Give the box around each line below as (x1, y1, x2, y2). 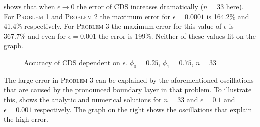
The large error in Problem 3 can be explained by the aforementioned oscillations (4, 74, 254, 85)
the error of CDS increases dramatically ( (77, 1, 204, 11)
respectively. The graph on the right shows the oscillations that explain (34, 104, 252, 114)
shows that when (4, 1, 55, 11)
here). (226, 1, 244, 11)
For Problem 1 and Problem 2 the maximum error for (4, 11, 171, 21)
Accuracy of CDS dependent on (24, 57, 120, 67)
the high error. (4, 114, 48, 124)
